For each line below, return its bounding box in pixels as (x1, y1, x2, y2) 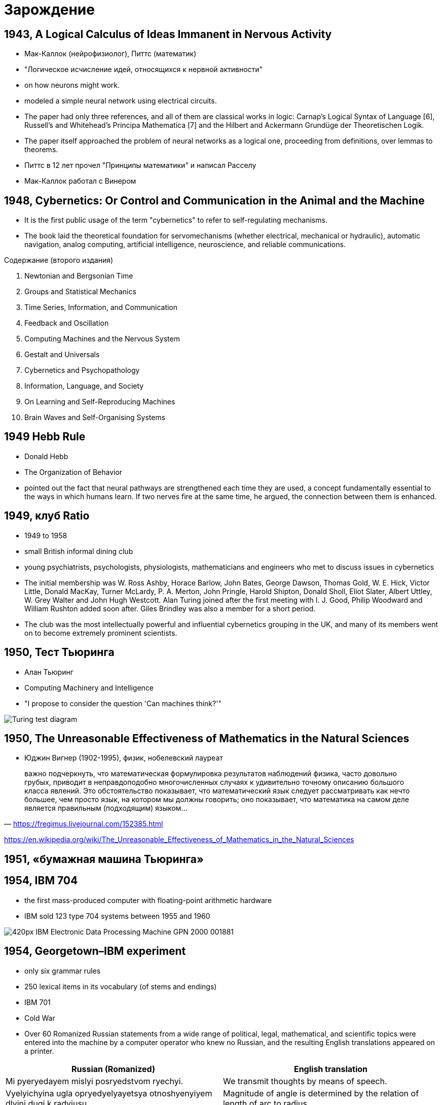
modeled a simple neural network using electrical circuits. (24, 96, 217, 106)
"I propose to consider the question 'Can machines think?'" (24, 699, 222, 708)
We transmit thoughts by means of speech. (223, 1076, 387, 1086)
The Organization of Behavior (24, 467, 123, 476)
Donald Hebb (24, 452, 68, 461)
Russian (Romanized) (71, 1063, 155, 1074)
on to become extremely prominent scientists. (24, 628, 177, 637)
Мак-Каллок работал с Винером (24, 177, 136, 186)
